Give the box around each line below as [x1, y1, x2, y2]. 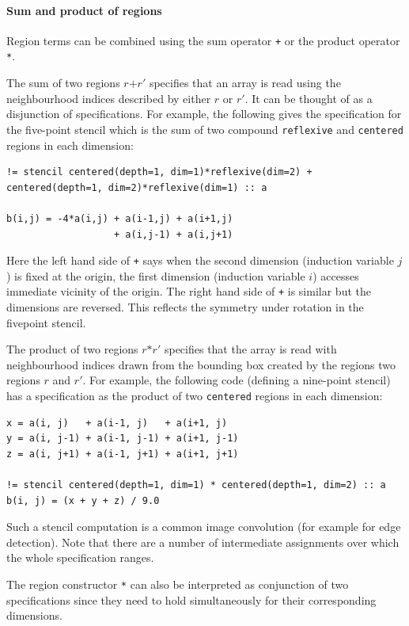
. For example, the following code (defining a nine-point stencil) [82, 372, 391, 388]
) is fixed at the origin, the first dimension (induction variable [6, 267, 305, 284]
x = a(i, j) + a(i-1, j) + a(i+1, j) [6, 417, 228, 429]
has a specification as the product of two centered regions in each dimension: [6, 387, 383, 403]
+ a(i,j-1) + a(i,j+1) [114, 228, 233, 240]
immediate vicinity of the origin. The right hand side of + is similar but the [6, 283, 371, 300]
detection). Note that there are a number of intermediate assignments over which [6, 533, 400, 550]
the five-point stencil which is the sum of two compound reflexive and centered [6, 120, 403, 137]
